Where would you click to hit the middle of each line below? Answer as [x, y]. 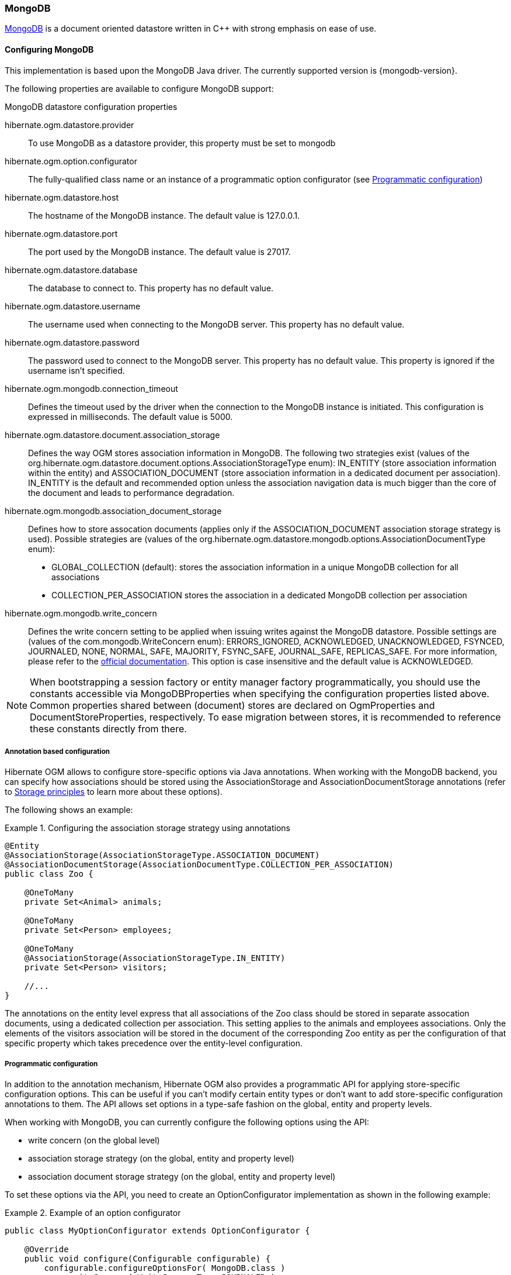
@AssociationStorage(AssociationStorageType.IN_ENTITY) [155, 958]
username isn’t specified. [77, 370]
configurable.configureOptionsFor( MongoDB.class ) [165, 1268]
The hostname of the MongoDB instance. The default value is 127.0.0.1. [164, 215]
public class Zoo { [49, 874]
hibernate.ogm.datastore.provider [69, 125]
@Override [46, 1250]
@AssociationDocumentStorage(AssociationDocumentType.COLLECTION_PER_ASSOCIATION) [199, 865]
